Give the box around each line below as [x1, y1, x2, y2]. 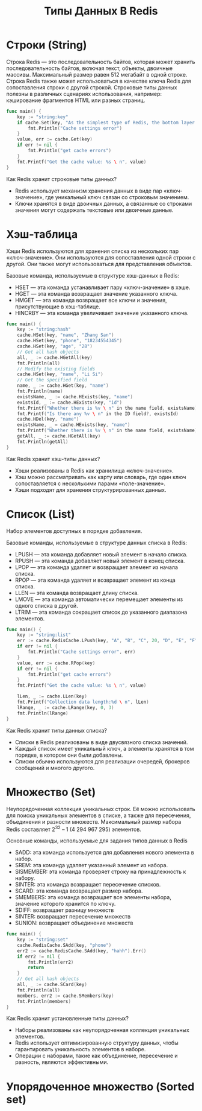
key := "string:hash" [17, 326, 71, 333]
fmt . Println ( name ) [17, 388, 63, 394]
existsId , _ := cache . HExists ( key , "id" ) [17, 400, 122, 406]
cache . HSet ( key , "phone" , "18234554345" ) [17, 338, 122, 344]
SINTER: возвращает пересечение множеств [14, 913, 131, 920]
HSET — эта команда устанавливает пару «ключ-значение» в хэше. [14, 284, 191, 291]
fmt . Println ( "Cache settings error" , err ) [28, 649, 136, 655]
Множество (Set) [6, 785, 96, 799]
